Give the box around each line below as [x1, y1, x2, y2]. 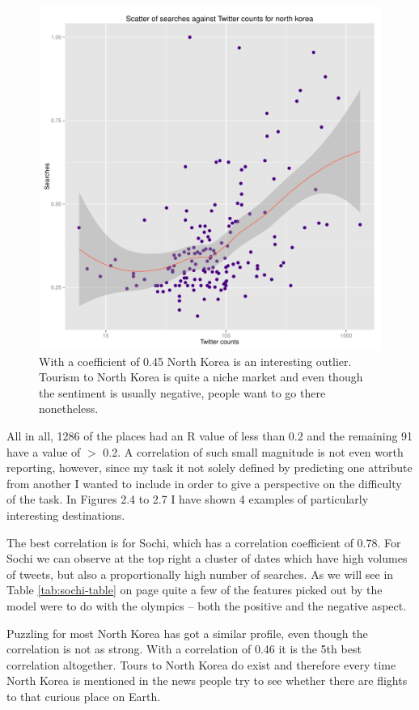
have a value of [6, 443, 81, 460]
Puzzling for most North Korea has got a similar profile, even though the [6, 624, 368, 641]
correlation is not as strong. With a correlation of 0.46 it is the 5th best [6, 640, 362, 657]
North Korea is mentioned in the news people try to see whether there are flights [6, 672, 408, 689]
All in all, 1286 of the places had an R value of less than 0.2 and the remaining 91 [6, 427, 413, 444]
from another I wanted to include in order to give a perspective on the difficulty [6, 474, 402, 491]
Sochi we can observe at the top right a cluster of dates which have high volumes [6, 550, 408, 567]
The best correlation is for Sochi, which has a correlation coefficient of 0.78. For [6, 534, 401, 551]
